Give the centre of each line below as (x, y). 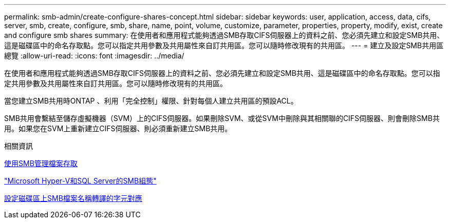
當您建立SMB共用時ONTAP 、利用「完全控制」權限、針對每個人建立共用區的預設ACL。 (151, 101)
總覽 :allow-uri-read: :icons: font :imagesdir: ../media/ (94, 56)
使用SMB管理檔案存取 (41, 163)
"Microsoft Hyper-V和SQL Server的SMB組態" (80, 181)
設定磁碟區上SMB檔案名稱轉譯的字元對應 (73, 198)
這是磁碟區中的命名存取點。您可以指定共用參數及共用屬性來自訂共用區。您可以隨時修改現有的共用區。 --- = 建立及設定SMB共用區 (224, 45)
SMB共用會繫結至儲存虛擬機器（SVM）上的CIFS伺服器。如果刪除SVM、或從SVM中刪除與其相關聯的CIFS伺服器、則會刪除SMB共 (222, 118)
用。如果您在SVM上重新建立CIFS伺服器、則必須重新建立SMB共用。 (118, 128)
